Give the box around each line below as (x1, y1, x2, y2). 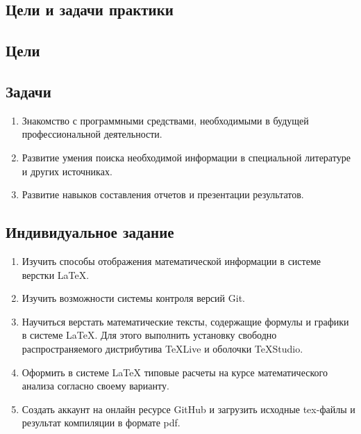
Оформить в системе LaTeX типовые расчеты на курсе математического (22, 364, 328, 379)
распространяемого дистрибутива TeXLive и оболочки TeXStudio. (22, 341, 303, 355)
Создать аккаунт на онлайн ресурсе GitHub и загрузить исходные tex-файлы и (22, 401, 355, 416)
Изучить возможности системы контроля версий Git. (22, 291, 245, 305)
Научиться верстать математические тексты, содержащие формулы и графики (22, 314, 349, 328)
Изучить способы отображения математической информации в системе (22, 253, 321, 268)
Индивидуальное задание (6, 221, 174, 243)
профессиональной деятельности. (22, 127, 162, 141)
